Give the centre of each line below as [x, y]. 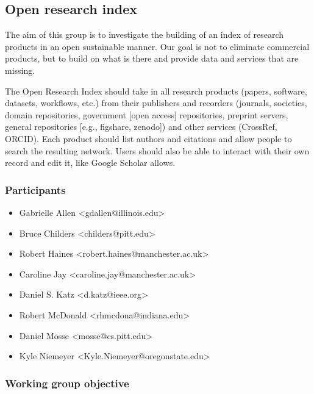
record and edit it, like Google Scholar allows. [90, 163]
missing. [20, 70]
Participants [35, 189]
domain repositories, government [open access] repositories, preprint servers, [147, 114]
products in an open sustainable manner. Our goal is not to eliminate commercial [157, 46]
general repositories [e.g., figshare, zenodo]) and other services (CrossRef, [141, 127]
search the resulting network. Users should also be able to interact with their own [157, 150]
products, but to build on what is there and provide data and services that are [152, 58]
